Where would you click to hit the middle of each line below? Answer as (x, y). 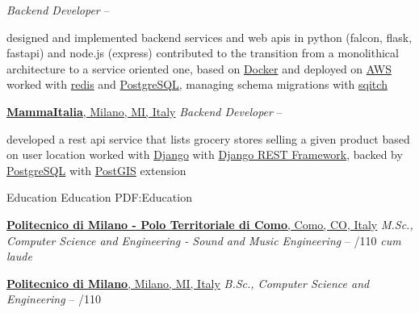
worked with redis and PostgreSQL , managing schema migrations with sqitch (197, 84)
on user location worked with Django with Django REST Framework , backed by (205, 154)
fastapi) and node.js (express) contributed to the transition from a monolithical (203, 53)
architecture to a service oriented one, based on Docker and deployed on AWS (199, 68)
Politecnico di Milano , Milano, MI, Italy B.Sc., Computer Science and (188, 283)
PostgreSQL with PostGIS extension (96, 170)
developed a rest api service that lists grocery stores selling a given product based (208, 138)
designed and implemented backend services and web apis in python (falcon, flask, (209, 37)
